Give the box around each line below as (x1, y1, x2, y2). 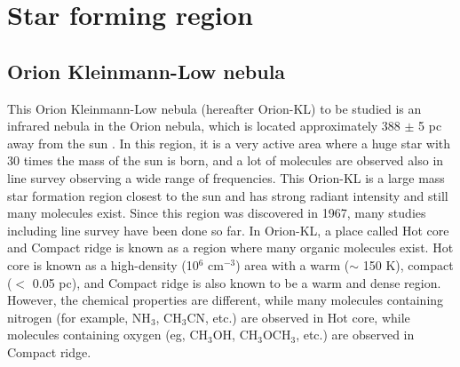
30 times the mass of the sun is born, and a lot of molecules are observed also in (7, 151, 444, 170)
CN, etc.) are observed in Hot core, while (186, 307, 410, 326)
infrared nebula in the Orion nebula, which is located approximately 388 (7, 116, 401, 135)
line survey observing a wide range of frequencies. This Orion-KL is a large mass (7, 168, 445, 187)
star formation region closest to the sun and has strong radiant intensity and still (7, 186, 448, 204)
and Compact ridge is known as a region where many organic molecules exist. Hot (7, 238, 454, 257)
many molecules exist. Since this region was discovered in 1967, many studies (7, 203, 426, 222)
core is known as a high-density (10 (7, 255, 199, 274)
